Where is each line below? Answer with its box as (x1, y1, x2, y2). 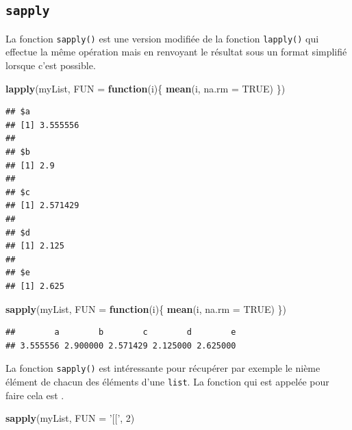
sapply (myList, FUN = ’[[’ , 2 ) (5, 411, 135, 425)
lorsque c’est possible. (5, 58, 96, 73)
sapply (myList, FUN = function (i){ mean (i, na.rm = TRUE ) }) (5, 301, 286, 316)
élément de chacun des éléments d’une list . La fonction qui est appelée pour (5, 374, 329, 388)
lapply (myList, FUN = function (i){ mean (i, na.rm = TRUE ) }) (5, 81, 286, 95)
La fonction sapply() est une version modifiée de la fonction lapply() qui (5, 31, 319, 45)
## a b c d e (5, 327, 236, 338)
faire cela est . (5, 388, 64, 402)
